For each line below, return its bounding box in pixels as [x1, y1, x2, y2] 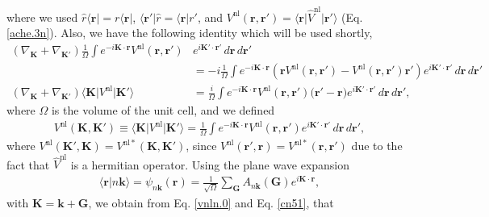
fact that [6, 156, 50, 173]
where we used [6, 8, 78, 25]
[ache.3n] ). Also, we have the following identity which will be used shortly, [6, 24, 373, 41]
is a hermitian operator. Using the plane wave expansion [70, 156, 350, 173]
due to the [351, 137, 403, 154]
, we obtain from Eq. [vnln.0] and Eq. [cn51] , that [88, 194, 334, 211]
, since [186, 137, 217, 154]
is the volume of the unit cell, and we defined [51, 102, 275, 119]
